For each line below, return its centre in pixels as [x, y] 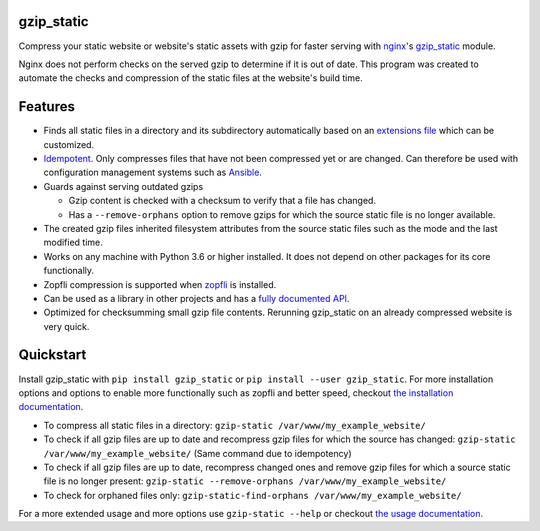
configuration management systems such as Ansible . [152, 172]
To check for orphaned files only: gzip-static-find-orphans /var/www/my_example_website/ [252, 495]
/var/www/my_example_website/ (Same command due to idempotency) [197, 453]
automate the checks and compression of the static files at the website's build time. [191, 78]
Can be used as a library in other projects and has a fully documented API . [196, 298]
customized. [69, 144]
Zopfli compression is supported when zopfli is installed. [160, 284]
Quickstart [52, 355]
